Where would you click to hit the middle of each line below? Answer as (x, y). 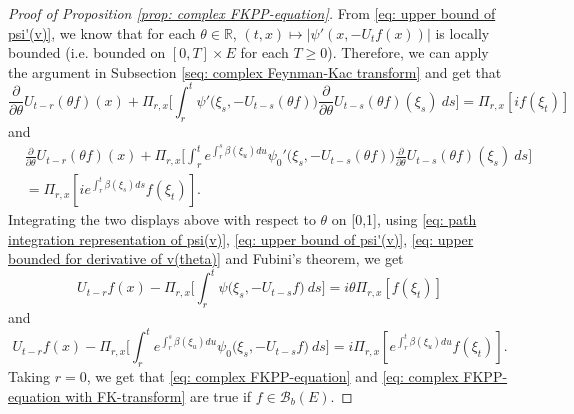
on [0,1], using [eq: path (404, 219)
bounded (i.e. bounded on (87, 52)
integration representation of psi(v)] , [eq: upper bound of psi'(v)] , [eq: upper (241, 238)
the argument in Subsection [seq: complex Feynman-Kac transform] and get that (255, 71)
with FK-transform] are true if (158, 395)
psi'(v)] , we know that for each (102, 32)
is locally (462, 32)
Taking (29, 376)
